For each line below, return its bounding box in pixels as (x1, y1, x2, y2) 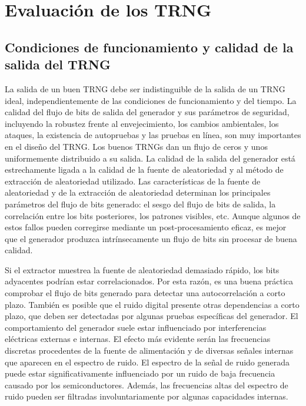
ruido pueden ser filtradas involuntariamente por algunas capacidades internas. (5, 390, 288, 402)
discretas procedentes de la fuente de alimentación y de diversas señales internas (5, 344, 294, 357)
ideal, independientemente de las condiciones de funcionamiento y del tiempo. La (5, 94, 297, 106)
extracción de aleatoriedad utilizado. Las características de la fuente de (5, 175, 261, 187)
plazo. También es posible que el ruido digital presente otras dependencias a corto (5, 298, 300, 310)
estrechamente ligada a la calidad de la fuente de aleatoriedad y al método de (5, 163, 284, 176)
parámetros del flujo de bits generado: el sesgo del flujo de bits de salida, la (5, 197, 276, 210)
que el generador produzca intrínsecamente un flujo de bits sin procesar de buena (5, 232, 297, 244)
